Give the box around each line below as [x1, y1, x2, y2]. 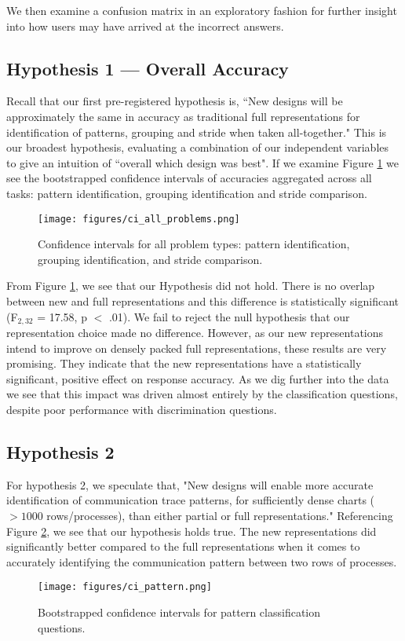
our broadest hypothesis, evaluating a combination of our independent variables [6, 139, 389, 156]
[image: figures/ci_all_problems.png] [38, 213, 240, 225]
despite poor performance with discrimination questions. [6, 401, 277, 417]
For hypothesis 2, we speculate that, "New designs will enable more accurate [6, 476, 374, 493]
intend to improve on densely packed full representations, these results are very [6, 339, 387, 356]
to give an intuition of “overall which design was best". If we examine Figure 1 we [6, 154, 399, 170]
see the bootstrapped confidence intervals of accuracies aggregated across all [6, 170, 372, 186]
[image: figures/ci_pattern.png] [38, 581, 212, 593]
